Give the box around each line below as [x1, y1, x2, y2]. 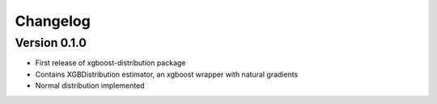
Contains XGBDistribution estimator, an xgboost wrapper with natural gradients [35, 69, 299, 79]
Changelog [15, 12, 91, 30]
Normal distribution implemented [35, 81, 145, 90]
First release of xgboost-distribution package [35, 58, 186, 68]
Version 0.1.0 [15, 35, 87, 50]
